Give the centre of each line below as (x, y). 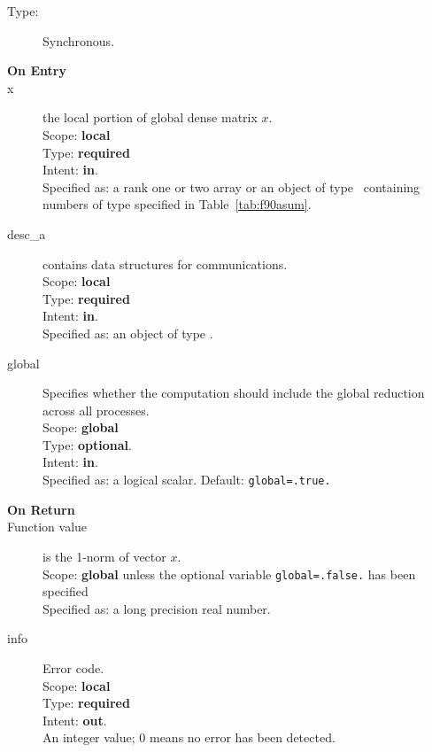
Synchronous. (79, 40)
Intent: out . (75, 720)
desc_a (27, 233)
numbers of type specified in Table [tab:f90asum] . (177, 204)
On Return (41, 509)
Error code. (73, 667)
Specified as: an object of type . (128, 333)
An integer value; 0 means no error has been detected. (189, 737)
